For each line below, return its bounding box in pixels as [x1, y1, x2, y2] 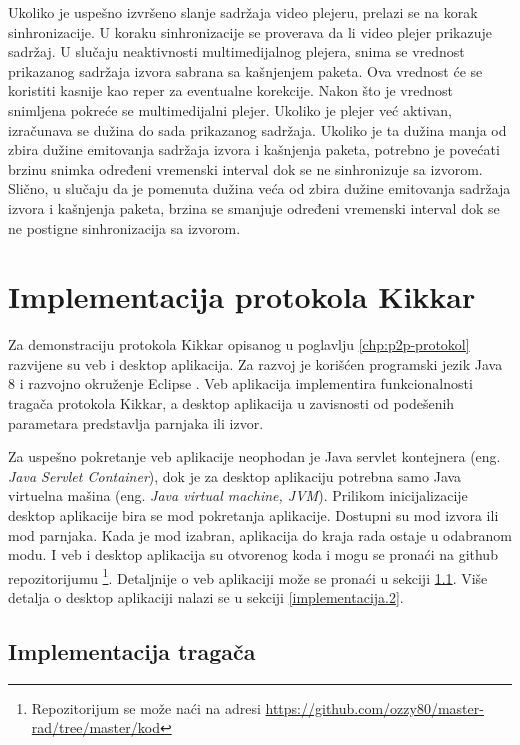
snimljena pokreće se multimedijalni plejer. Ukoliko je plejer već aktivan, [8, 99, 452, 120]
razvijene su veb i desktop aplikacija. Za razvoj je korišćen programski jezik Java [8, 353, 503, 374]
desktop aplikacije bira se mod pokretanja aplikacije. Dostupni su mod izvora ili [8, 505, 499, 525]
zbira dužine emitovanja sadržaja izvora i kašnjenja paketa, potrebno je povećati [8, 139, 500, 160]
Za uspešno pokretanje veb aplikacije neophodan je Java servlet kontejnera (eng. [8, 446, 501, 467]
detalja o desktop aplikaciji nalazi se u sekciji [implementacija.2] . [8, 587, 404, 608]
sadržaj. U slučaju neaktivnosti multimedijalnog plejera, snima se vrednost [8, 41, 465, 62]
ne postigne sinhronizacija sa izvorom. [8, 217, 241, 238]
